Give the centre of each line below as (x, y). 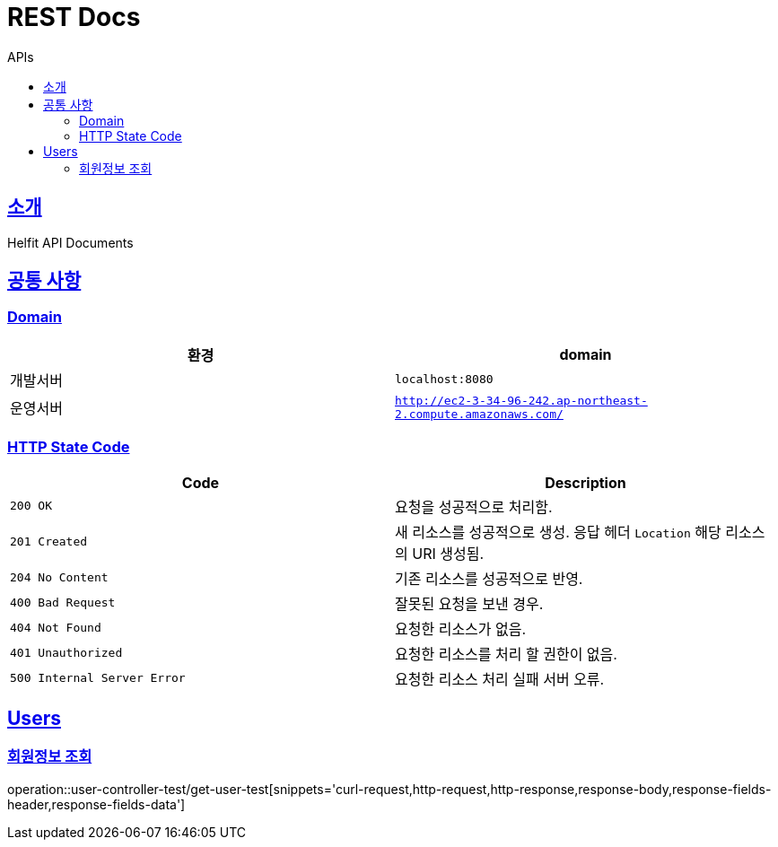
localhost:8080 (444, 380)
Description (586, 482)
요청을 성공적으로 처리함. (474, 506)
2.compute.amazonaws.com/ (479, 414)
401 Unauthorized (66, 653)
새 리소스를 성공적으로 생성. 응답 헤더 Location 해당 (558, 532)
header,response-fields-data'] (96, 804)
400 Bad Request (63, 603)
